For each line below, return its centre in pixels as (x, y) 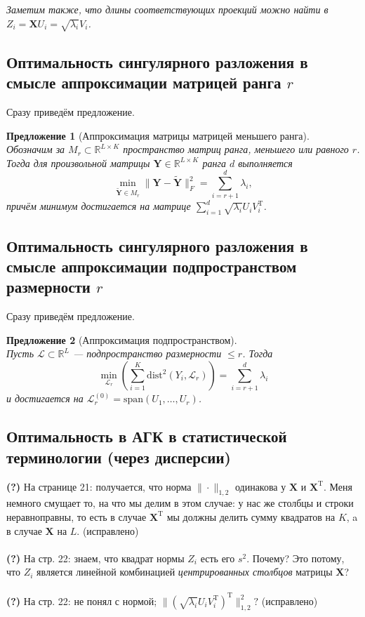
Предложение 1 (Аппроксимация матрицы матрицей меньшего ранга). (158, 135)
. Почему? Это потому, (296, 558)
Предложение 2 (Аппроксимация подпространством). (122, 339)
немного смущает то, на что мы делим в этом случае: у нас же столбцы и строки (180, 503)
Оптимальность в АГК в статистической (147, 436)
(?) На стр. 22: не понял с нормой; (82, 601)
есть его (218, 558)
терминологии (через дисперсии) (119, 457)
